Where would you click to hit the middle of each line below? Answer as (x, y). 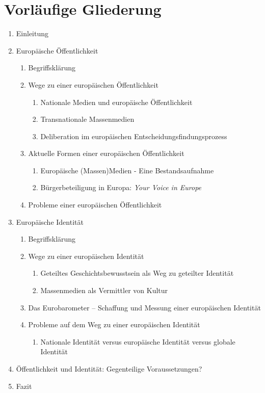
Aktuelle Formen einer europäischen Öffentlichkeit (106, 153)
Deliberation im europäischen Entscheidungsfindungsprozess (134, 136)
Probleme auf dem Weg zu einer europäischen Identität (114, 324)
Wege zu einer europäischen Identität (86, 256)
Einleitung (32, 33)
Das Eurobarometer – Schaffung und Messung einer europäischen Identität (144, 307)
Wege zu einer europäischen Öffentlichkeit (93, 84)
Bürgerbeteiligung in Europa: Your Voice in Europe (121, 187)
